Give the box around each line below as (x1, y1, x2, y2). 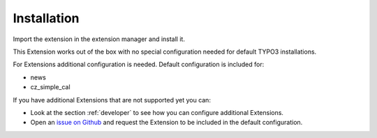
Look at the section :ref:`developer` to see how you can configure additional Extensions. (30, 108, 284, 116)
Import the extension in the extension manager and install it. (13, 35, 185, 43)
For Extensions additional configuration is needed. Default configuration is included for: (13, 60, 265, 69)
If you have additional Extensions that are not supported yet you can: (13, 95, 211, 104)
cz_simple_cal (30, 83, 71, 91)
